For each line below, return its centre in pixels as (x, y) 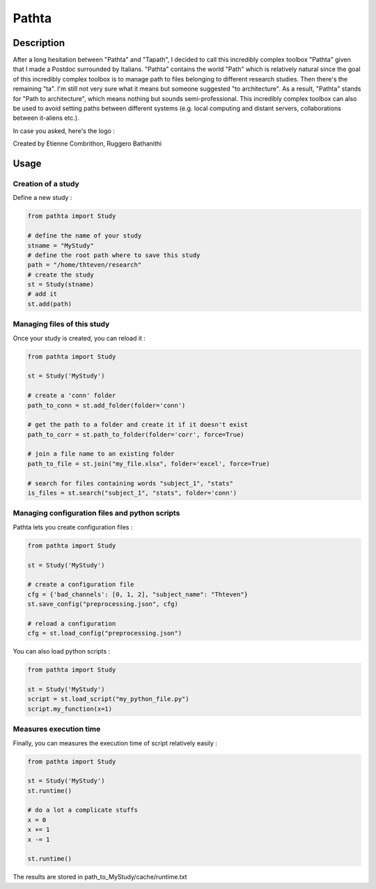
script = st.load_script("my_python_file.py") (108, 699)
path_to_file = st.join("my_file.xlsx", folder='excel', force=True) (149, 464)
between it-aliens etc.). (46, 118)
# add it (42, 294)
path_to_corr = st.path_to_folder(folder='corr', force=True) (136, 434)
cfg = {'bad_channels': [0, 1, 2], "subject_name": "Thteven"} (138, 594)
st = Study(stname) (61, 285)
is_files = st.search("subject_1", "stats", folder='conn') (132, 493)
